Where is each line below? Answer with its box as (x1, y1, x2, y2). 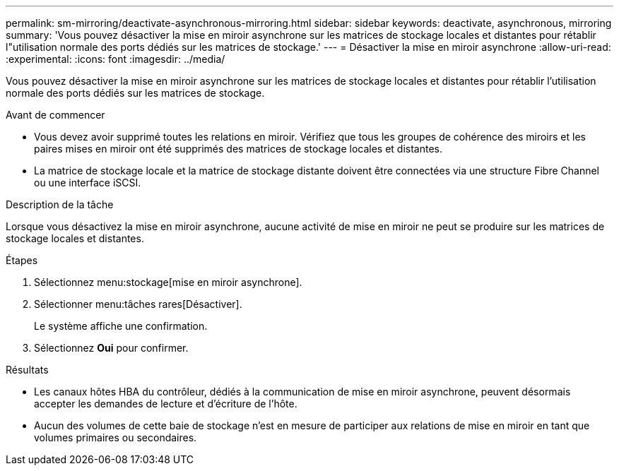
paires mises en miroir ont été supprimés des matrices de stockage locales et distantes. (34, 143, 443, 155)
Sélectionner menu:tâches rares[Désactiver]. (34, 298, 242, 310)
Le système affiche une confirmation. (34, 320, 208, 332)
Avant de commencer (6, 109, 105, 121)
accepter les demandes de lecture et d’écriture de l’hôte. (34, 398, 297, 410)
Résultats (6, 364, 49, 376)
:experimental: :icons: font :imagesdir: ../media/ (6, 53, 225, 65)
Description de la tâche (6, 198, 114, 210)
